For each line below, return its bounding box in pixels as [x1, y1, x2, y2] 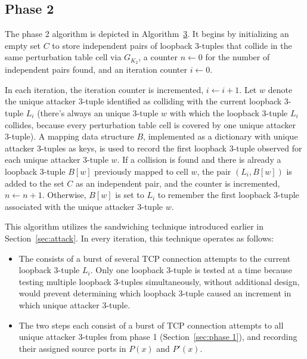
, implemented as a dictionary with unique [143, 130, 298, 143]
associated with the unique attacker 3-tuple [5, 200, 163, 212]
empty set [5, 39, 41, 51]
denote [268, 83, 293, 95]
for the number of [205, 51, 270, 63]
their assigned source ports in [18, 342, 126, 354]
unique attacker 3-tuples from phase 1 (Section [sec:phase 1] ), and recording [18, 330, 297, 343]
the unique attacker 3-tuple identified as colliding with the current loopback [5, 95, 282, 107]
